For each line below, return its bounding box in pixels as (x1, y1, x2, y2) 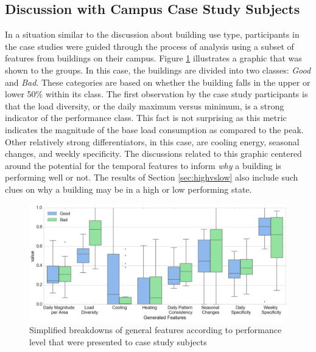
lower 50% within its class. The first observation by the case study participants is (5, 88, 308, 100)
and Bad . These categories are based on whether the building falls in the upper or (5, 75, 311, 88)
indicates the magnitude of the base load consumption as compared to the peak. (5, 123, 304, 136)
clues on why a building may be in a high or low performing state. (5, 182, 252, 195)
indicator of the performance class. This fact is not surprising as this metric (5, 111, 287, 124)
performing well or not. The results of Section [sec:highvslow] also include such (5, 171, 298, 184)
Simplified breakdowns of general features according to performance (29, 323, 282, 336)
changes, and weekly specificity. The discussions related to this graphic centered (5, 147, 302, 160)
